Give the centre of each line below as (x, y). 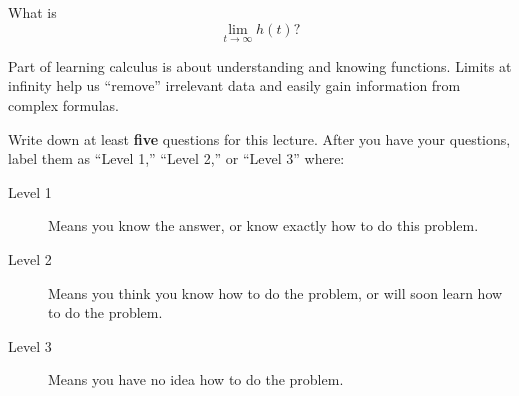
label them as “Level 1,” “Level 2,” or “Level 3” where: (176, 158)
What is (32, 12)
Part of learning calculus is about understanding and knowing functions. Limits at (260, 65)
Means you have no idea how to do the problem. (196, 379)
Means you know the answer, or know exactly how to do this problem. (263, 225)
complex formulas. (63, 105)
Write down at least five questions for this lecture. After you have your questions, (259, 138)
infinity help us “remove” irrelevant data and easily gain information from (234, 85)
